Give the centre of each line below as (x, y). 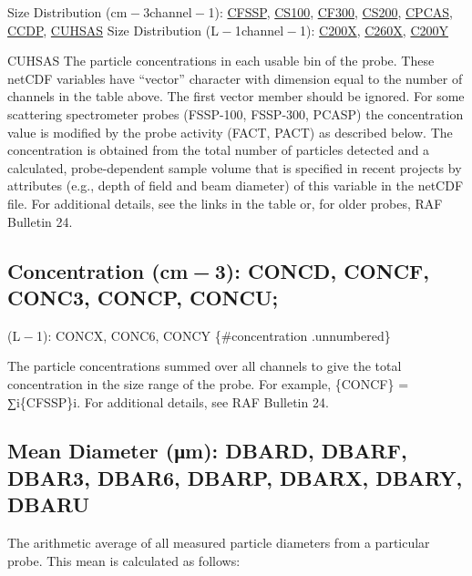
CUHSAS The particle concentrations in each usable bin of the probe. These (221, 61)
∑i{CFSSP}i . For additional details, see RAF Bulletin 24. (168, 401)
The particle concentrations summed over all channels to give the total (205, 366)
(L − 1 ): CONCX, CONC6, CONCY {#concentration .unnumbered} (199, 335)
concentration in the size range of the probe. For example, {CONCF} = (208, 383)
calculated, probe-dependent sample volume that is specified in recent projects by (235, 167)
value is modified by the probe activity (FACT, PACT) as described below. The (230, 132)
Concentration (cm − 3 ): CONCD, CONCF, (218, 270)
